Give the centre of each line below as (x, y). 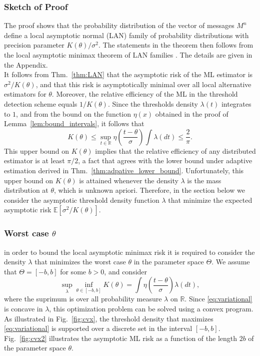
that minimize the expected (210, 200)
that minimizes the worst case (80, 262)
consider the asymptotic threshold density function (82, 200)
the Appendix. (26, 64)
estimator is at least (34, 160)
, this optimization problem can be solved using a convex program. (151, 308)
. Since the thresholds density (153, 103)
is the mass (204, 180)
